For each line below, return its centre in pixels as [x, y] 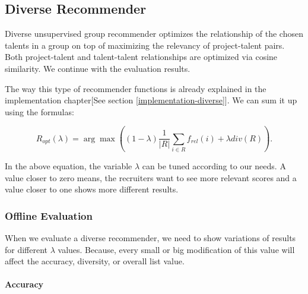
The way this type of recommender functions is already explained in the [136, 88]
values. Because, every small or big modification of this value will [176, 249]
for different [26, 249]
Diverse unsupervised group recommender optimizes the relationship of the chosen [154, 34]
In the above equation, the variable [69, 166]
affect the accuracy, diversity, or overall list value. [95, 261]
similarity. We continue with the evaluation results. [98, 68]
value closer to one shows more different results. [92, 189]
